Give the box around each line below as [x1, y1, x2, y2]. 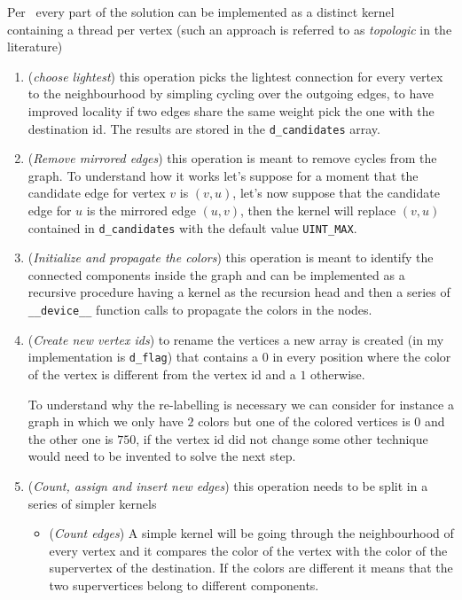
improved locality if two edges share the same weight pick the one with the [27, 101, 435, 120]
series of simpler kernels [27, 494, 157, 512]
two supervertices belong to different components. [49, 575, 319, 594]
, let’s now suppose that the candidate [232, 183, 440, 202]
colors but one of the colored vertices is [198, 412, 411, 431]
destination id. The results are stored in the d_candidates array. [27, 119, 380, 137]
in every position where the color [272, 347, 451, 366]
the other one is [27, 429, 114, 448]
